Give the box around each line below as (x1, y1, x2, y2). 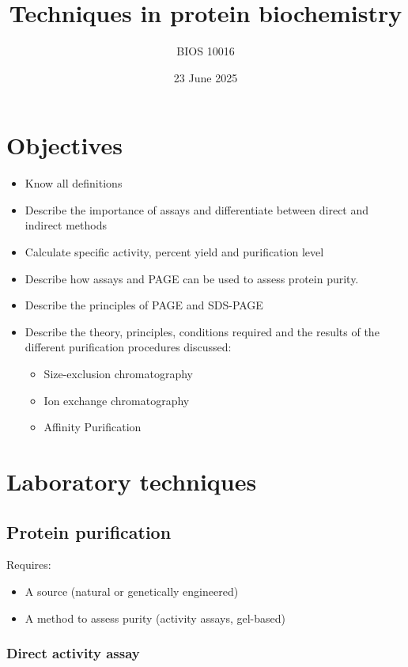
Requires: (6, 556, 51, 573)
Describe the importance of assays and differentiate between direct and (25, 201, 369, 218)
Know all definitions (25, 175, 123, 191)
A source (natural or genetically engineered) (25, 582, 239, 599)
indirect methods (25, 217, 107, 233)
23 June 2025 (173, 69, 238, 85)
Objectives (6, 129, 123, 161)
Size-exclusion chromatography (43, 366, 193, 381)
